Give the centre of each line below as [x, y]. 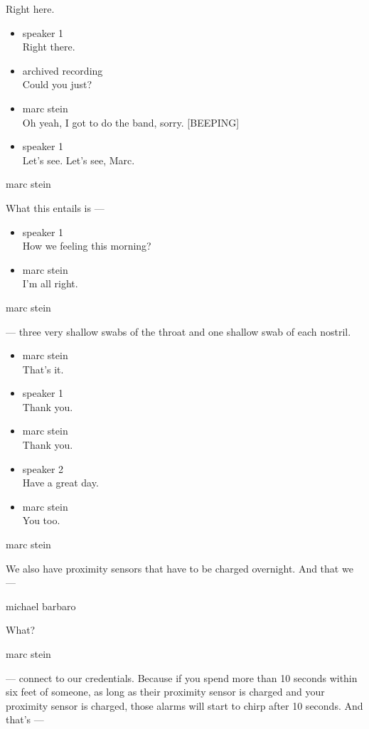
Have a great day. [60, 483]
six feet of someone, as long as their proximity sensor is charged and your [165, 692]
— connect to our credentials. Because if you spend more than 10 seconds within [182, 677]
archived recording [63, 70]
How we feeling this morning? [87, 246]
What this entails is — [55, 207]
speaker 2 [43, 468]
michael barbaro [41, 606]
